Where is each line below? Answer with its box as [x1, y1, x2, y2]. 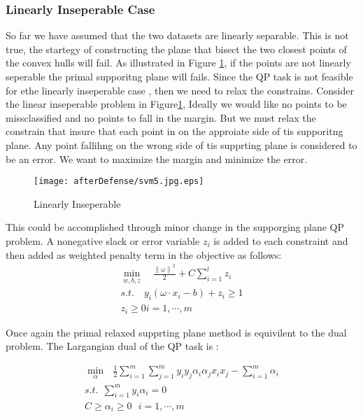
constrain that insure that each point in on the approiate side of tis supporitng [6, 124, 343, 139]
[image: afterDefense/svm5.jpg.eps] [34, 176, 204, 187]
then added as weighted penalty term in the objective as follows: [6, 247, 282, 262]
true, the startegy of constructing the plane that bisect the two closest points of [6, 41, 347, 56]
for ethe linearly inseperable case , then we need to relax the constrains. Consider [6, 83, 354, 97]
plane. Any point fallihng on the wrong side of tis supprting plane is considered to [6, 137, 357, 152]
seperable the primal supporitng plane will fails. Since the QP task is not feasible [6, 69, 353, 83]
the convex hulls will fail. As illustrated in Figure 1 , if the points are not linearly [6, 55, 351, 70]
